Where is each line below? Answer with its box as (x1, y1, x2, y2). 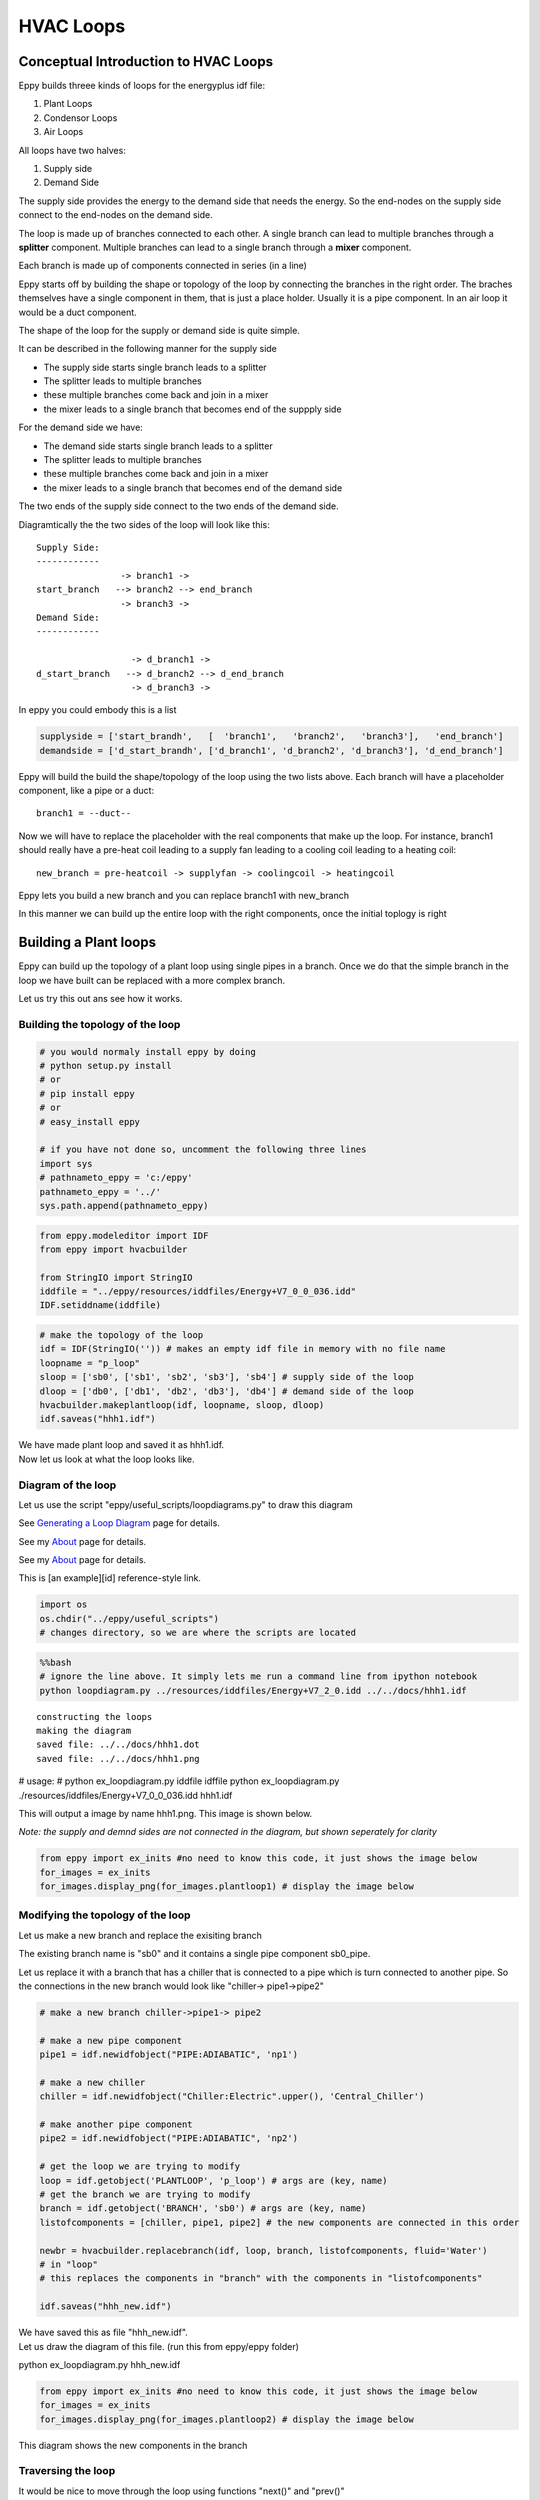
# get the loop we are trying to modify (39, 2161, 240, 2172)
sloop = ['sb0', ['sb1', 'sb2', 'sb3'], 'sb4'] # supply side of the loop (39, 1371, 415, 1383)
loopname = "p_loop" (39, 1357, 140, 1369)
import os (39, 1599, 88, 1610)
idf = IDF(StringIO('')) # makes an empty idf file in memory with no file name (39, 1343, 446, 1355)
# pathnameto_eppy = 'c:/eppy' (39, 1172, 194, 1184)
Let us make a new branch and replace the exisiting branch (18, 1929, 262, 1941)
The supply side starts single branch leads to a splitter (43, 361, 267, 373)
